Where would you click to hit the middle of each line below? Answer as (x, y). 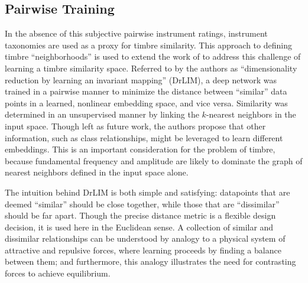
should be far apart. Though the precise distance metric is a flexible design (140, 215)
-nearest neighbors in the (251, 114)
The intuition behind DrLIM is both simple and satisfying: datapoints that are (147, 192)
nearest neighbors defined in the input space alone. (97, 172)
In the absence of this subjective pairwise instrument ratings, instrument (136, 33)
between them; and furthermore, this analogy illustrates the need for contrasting (150, 261)
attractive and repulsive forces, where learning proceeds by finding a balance (143, 250)
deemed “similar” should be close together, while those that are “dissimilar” (142, 204)
